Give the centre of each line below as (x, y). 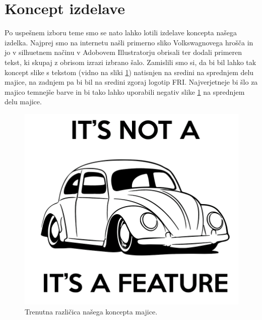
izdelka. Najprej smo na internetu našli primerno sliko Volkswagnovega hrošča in (129, 42)
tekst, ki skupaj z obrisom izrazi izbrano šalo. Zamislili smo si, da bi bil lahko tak (130, 62)
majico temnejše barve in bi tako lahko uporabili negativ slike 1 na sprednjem (125, 91)
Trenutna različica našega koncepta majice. (91, 311)
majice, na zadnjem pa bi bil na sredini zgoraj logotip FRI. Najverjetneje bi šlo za (131, 82)
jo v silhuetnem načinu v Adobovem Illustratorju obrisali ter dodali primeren (123, 52)
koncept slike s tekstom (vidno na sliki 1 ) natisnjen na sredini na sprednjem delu (129, 72)
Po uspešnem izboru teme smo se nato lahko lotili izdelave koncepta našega (121, 33)
